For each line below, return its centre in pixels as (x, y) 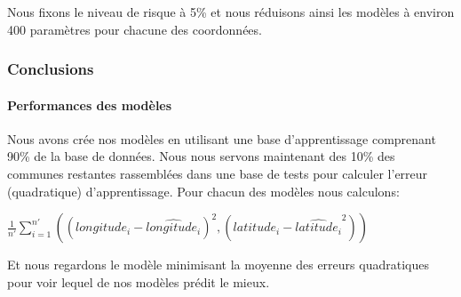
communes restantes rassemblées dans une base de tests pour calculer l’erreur (218, 174)
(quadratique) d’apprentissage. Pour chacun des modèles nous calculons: (203, 191)
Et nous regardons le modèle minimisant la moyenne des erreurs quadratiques (218, 265)
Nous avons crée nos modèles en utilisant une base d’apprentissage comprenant (222, 138)
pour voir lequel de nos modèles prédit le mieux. (139, 281)
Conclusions (51, 69)
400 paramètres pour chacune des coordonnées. (135, 29)
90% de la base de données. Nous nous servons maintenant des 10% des (201, 156)
